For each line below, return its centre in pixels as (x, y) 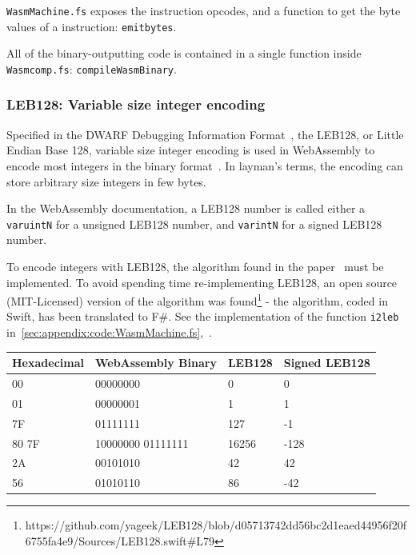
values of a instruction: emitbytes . (92, 26)
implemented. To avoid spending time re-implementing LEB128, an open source (202, 282)
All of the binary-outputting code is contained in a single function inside (184, 53)
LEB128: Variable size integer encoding (136, 104)
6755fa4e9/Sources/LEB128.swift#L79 (120, 540)
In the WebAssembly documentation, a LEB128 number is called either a (186, 208)
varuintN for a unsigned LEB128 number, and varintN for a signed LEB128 (194, 224)
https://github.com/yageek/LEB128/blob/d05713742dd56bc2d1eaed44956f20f (216, 525)
